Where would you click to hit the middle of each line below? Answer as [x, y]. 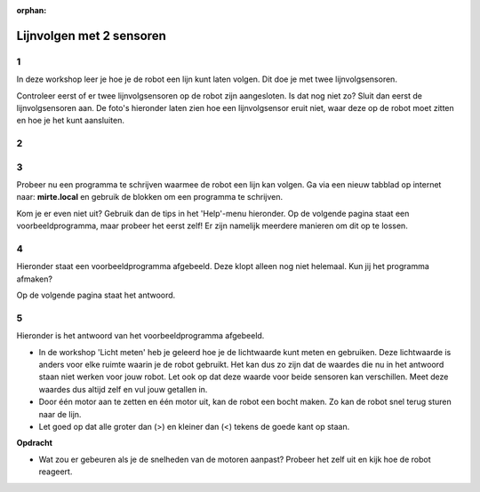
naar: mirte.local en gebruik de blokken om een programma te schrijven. [150, 197]
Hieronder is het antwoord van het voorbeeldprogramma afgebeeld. [140, 336]
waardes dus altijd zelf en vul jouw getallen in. [123, 389]
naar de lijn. [60, 414]
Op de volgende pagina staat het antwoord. [96, 295]
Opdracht [35, 443]
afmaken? [35, 279]
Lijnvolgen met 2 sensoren [91, 36]
